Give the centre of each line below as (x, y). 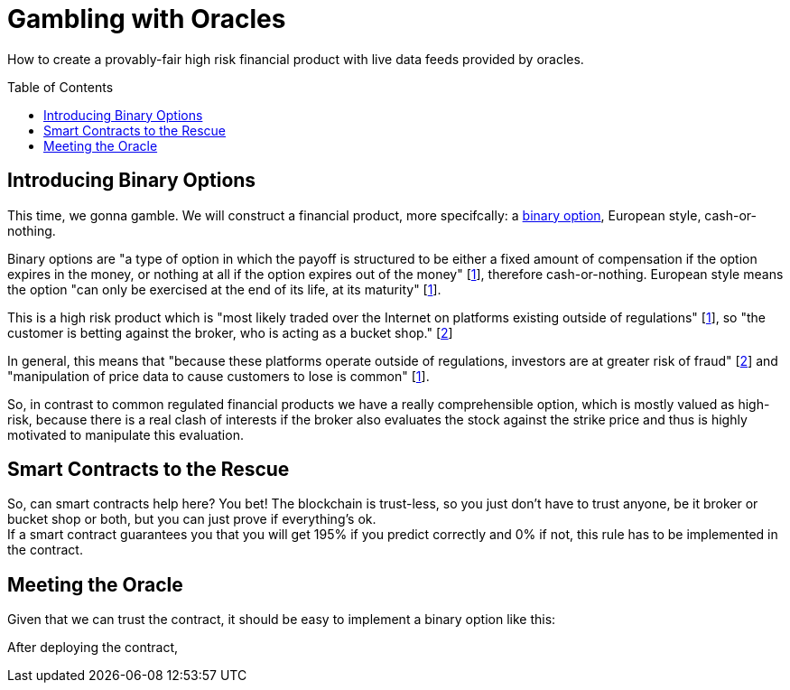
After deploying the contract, (93, 648)
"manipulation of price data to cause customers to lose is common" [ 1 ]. (218, 376)
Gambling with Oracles (147, 19)
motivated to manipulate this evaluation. (125, 434)
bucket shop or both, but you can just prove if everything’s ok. (192, 519)
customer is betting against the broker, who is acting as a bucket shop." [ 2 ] (230, 332)
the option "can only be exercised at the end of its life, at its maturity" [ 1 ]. (224, 289)
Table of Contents (60, 87)
